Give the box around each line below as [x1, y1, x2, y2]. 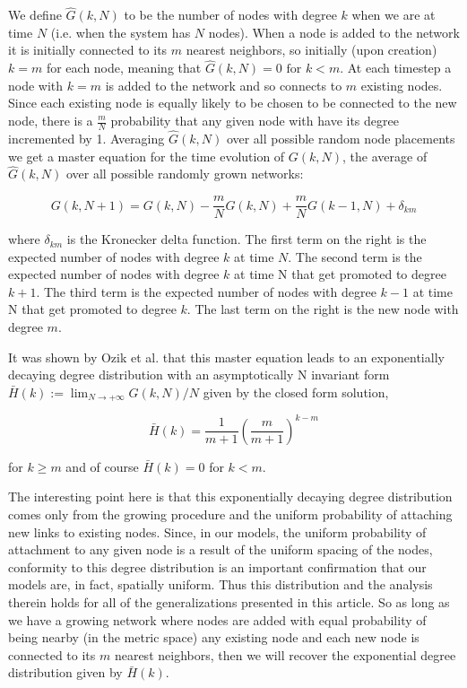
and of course [65, 457, 139, 475]
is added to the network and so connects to [105, 75, 342, 94]
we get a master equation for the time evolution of [8, 146, 285, 165]
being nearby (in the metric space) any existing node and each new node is [8, 628, 419, 647]
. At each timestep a [340, 58, 452, 77]
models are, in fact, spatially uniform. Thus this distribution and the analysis [8, 575, 433, 594]
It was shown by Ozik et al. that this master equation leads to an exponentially [8, 347, 445, 366]
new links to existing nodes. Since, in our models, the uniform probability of [8, 522, 427, 541]
